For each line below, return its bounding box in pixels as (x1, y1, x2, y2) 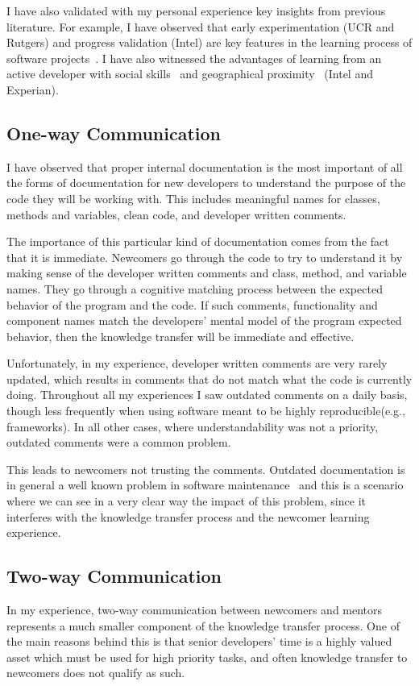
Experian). (6, 81, 59, 98)
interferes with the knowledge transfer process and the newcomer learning (6, 508, 370, 525)
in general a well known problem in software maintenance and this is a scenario (6, 476, 404, 493)
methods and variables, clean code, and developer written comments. (6, 206, 346, 222)
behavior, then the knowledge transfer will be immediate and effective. (6, 327, 355, 344)
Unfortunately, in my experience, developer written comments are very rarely (6, 355, 388, 372)
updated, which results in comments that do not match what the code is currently (6, 370, 413, 387)
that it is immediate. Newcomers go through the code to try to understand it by (6, 248, 403, 265)
